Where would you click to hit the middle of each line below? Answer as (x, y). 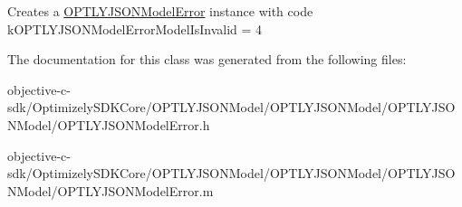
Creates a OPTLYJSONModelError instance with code (160, 11)
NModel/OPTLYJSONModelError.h (109, 124)
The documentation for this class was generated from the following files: (207, 59)
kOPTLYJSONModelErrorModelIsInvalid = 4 (135, 28)
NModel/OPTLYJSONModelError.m (111, 190)
